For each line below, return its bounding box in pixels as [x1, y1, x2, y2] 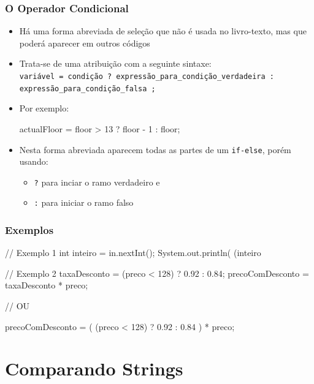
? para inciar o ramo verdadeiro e [34, 175, 160, 188]
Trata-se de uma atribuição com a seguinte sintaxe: [19, 57, 212, 70]
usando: [19, 155, 48, 168]
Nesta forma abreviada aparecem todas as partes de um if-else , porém [19, 143, 291, 156]
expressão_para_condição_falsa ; [19, 84, 156, 93]
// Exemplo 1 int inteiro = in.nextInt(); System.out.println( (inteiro [5, 246, 261, 259]
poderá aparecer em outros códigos [19, 36, 150, 49]
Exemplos [5, 222, 54, 237]
